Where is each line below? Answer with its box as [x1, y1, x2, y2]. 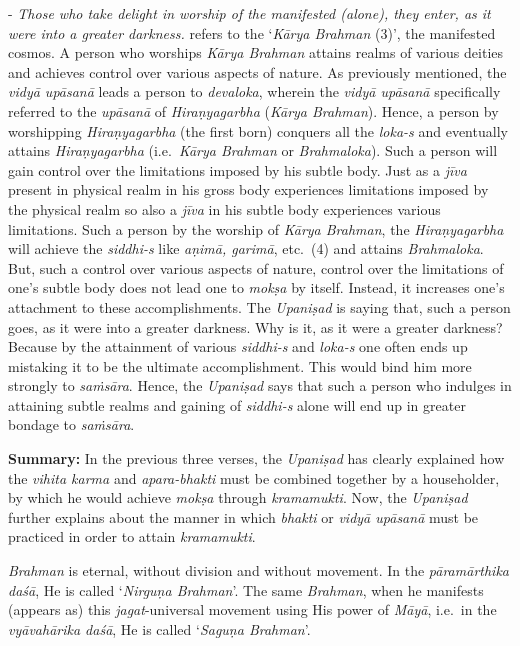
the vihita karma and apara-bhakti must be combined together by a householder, [8, 467, 500, 488]
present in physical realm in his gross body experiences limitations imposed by [8, 179, 489, 200]
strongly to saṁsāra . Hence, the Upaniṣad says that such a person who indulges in [8, 375, 512, 396]
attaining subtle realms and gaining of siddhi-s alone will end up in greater [8, 394, 466, 415]
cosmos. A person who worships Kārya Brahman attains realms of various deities [8, 42, 504, 63]
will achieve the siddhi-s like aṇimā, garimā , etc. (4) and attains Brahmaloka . [8, 238, 484, 259]
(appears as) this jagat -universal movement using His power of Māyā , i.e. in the [8, 599, 497, 620]
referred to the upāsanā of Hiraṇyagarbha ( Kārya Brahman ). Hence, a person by [8, 100, 499, 121]
